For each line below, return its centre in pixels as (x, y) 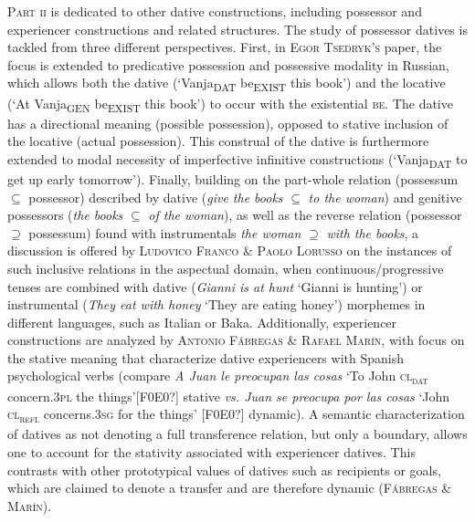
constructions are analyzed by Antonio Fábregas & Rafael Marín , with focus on (236, 340)
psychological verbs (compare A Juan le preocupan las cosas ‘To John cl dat (218, 377)
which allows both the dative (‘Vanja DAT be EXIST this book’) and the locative (227, 84)
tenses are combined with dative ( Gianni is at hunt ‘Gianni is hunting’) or (215, 286)
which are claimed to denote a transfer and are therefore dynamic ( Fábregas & (230, 488)
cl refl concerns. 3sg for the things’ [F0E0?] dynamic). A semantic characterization (236, 415)
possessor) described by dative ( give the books (156, 197)
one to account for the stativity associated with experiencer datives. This (211, 451)
